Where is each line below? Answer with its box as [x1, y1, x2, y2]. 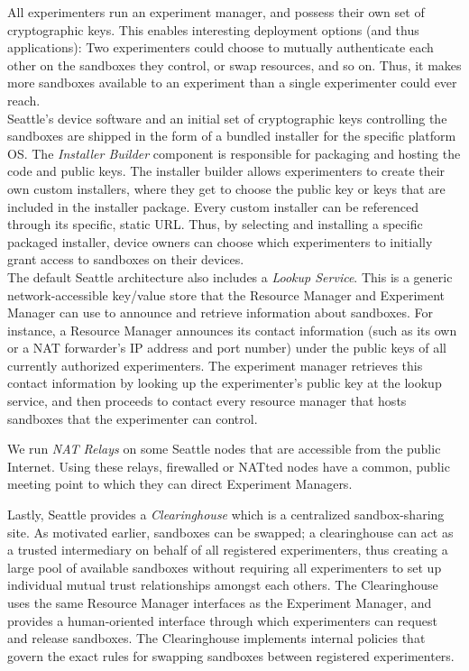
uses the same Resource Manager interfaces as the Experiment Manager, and [7, 593, 432, 611]
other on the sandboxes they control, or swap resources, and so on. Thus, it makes [7, 55, 462, 74]
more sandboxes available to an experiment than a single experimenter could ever [7, 73, 457, 92]
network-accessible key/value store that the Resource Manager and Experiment [7, 285, 446, 304]
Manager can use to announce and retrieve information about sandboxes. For [7, 303, 433, 322]
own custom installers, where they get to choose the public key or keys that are [7, 179, 446, 198]
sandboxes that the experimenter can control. [7, 409, 258, 427]
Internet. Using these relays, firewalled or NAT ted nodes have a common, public [7, 456, 450, 475]
